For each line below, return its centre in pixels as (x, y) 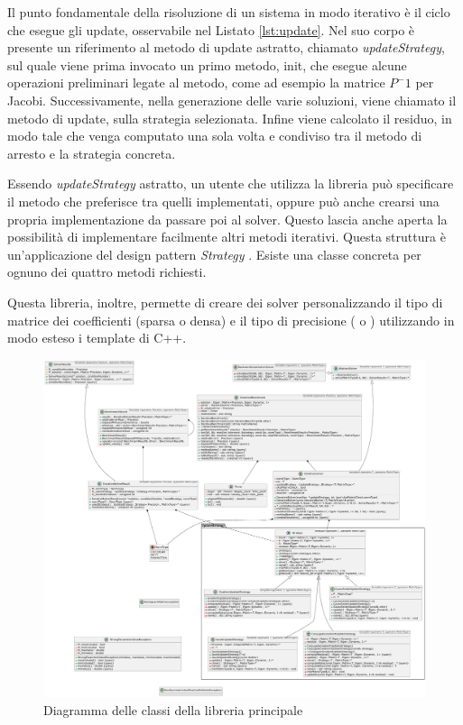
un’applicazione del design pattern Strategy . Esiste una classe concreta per (214, 254)
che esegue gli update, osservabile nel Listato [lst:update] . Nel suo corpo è (211, 29)
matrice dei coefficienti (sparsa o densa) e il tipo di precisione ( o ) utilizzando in (231, 320)
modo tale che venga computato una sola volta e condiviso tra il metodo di (215, 136)
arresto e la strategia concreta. (92, 153)
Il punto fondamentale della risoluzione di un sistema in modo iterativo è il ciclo (229, 12)
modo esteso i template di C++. (97, 338)
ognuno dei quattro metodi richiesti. (107, 272)
